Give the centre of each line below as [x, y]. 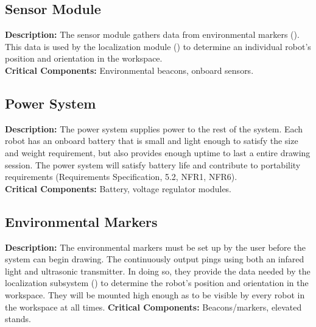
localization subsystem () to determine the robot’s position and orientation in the [157, 283]
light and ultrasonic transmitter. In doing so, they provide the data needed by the [158, 271]
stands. [18, 319]
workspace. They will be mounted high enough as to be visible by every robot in [155, 294]
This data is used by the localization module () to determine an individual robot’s [158, 46]
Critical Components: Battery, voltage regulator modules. [118, 188]
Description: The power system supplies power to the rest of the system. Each [154, 128]
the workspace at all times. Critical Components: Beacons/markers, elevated [153, 307]
